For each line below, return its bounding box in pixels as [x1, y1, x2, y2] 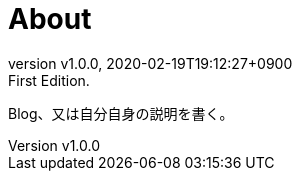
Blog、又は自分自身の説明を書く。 [8, 104, 234, 122]
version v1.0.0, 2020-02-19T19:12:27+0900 [8, 54, 293, 72]
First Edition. [8, 71, 90, 89]
